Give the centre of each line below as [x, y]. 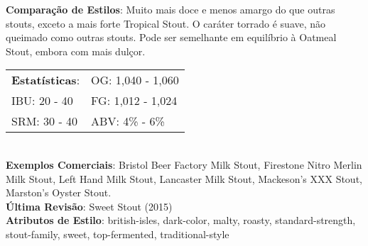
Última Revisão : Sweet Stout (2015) [89, 206]
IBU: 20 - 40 [42, 101]
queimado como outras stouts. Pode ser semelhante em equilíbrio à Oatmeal [171, 37]
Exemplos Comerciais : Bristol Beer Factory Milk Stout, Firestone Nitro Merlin [184, 164]
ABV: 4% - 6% [128, 121]
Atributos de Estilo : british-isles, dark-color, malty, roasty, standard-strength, [181, 220]
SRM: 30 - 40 [45, 121]
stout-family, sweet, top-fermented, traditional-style [118, 234]
